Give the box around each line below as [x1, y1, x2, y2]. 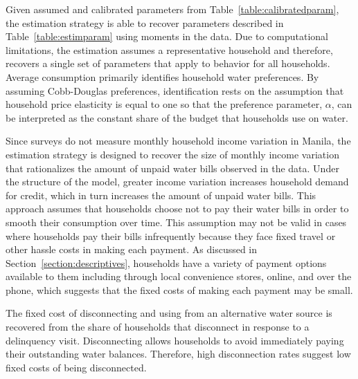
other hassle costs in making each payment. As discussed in [6, 242, 258, 257]
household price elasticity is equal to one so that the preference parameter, [6, 97, 323, 111]
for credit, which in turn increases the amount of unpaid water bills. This [6, 187, 316, 202]
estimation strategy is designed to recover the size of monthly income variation [6, 147, 339, 161]
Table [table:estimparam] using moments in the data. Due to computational [6, 29, 328, 44]
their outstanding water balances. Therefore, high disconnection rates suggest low [6, 346, 351, 361]
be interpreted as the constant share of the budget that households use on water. [6, 110, 348, 124]
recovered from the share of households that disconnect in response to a [6, 320, 310, 334]
